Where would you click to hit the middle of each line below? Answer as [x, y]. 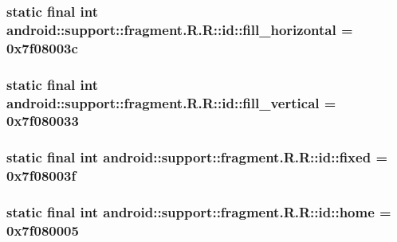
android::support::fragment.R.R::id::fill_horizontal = [180, 29]
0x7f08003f [41, 176]
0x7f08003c [42, 47]
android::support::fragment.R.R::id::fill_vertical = [171, 102]
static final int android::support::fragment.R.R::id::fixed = [197, 157]
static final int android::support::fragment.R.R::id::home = [199, 212]
